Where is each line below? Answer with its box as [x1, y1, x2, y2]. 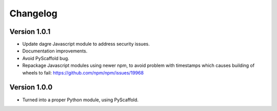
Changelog [9, 8, 57, 19]
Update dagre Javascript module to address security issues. [22, 41, 150, 47]
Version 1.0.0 [9, 83, 53, 92]
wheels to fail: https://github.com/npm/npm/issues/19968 [22, 69, 144, 76]
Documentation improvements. [22, 48, 88, 54]
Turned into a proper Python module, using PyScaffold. [22, 97, 138, 103]
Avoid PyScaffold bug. [22, 55, 69, 61]
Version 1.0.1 [9, 27, 51, 36]
